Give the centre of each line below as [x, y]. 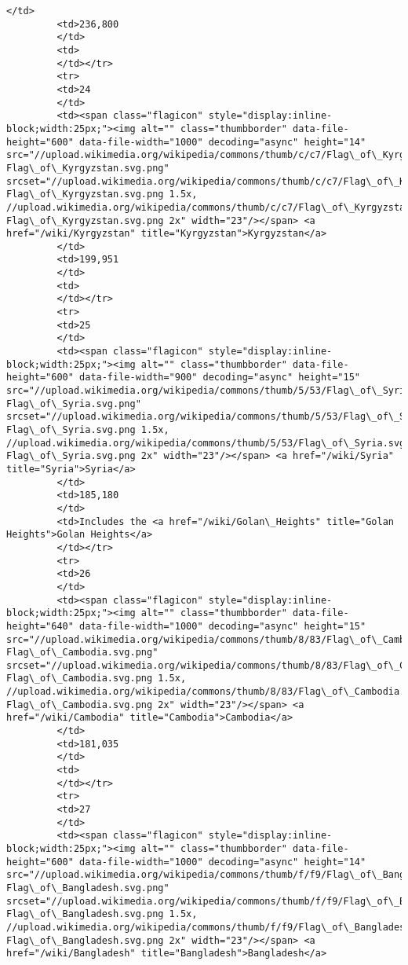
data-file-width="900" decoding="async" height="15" [220, 378]
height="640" [40, 626]
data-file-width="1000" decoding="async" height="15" [223, 626]
